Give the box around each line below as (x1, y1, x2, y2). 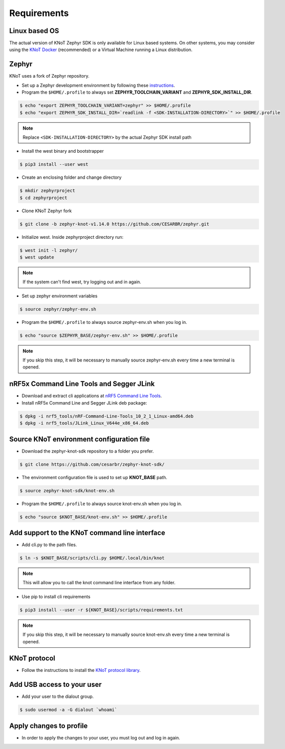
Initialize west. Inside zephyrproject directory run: (21, 234, 124, 240)
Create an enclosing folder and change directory (21, 174, 122, 180)
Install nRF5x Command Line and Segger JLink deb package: (21, 400, 147, 406)
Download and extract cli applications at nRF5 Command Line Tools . (21, 393, 162, 399)
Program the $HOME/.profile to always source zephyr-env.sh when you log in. (21, 319, 187, 325)
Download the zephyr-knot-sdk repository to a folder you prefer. (21, 448, 154, 454)
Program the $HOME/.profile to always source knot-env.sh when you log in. (21, 501, 182, 507)
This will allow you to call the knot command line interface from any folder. (22, 580, 176, 586)
